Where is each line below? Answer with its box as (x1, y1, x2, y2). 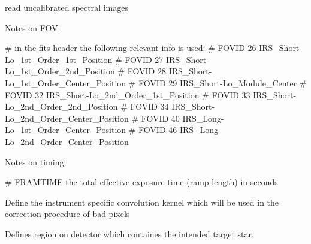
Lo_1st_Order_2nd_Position (5, 65, 115, 77)
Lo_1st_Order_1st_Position (5, 53, 113, 65)
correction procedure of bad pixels (5, 207, 130, 220)
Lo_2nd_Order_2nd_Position (5, 100, 118, 113)
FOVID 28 (127, 65, 166, 77)
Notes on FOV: (5, 21, 61, 34)
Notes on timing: (5, 155, 67, 168)
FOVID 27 (125, 53, 164, 65)
